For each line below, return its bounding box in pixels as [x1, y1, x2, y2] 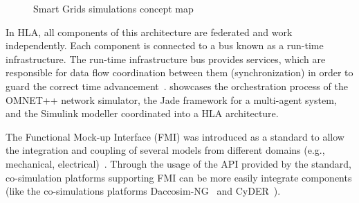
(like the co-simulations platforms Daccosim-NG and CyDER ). [6, 184, 281, 198]
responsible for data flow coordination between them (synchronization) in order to [6, 65, 353, 80]
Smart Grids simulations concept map [33, 1, 194, 15]
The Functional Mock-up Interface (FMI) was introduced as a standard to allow [6, 129, 344, 143]
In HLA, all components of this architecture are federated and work [6, 24, 293, 39]
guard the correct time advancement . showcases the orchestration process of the [6, 78, 348, 93]
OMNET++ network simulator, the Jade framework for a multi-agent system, [6, 92, 337, 107]
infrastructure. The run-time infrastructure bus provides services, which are [6, 51, 326, 66]
